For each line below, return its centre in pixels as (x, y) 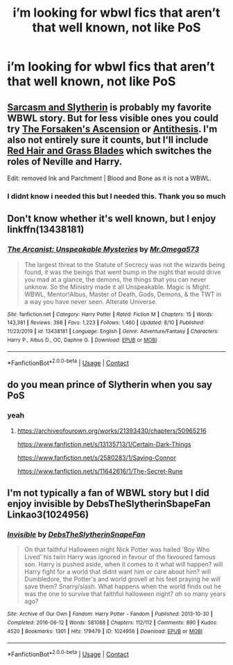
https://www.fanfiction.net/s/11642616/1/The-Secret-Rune (100, 471)
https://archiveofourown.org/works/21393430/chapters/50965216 (112, 431)
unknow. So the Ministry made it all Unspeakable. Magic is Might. (117, 287)
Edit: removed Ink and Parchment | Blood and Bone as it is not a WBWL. (109, 178)
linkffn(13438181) (46, 230)
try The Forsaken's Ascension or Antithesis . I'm (112, 129)
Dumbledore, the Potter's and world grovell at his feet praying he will (122, 579)
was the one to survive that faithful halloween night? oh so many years (125, 594)
